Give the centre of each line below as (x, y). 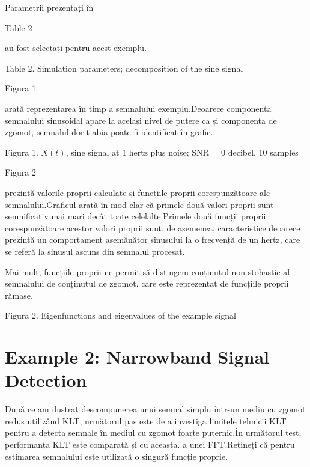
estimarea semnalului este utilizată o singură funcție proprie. (117, 456)
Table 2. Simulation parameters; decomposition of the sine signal (124, 68)
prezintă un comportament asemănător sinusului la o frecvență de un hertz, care (153, 240)
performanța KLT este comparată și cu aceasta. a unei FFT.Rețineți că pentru (150, 444)
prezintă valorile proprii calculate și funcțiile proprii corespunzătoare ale (138, 192)
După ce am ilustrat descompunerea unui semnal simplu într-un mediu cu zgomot (155, 409)
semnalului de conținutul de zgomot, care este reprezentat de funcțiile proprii (147, 283)
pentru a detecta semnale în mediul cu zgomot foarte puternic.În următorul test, (153, 432)
